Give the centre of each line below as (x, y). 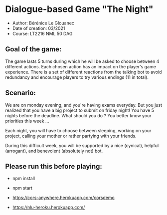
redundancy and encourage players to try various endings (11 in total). (77, 77)
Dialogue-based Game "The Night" (79, 9)
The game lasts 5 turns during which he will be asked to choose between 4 (82, 61)
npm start (22, 188)
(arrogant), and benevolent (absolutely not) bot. (54, 151)
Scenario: (21, 93)
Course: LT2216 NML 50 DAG (42, 33)
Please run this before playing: (54, 166)
